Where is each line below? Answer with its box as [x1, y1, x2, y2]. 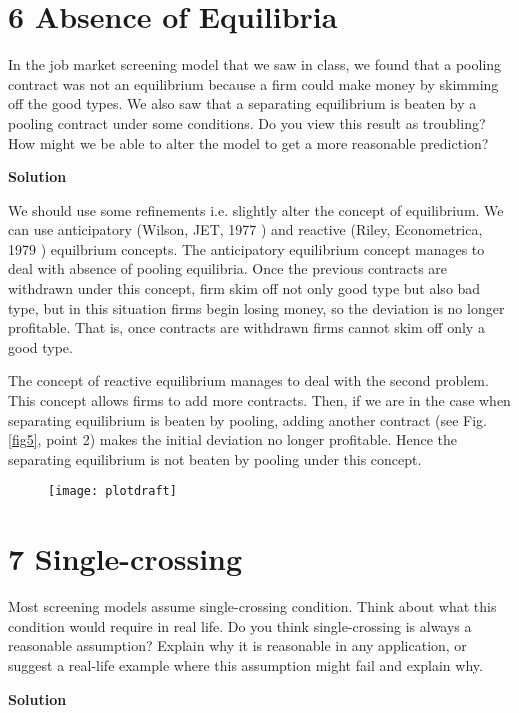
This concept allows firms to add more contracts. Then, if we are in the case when [8, 390, 511, 411]
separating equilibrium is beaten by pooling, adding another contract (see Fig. [8, 409, 487, 430]
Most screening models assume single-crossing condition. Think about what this [8, 596, 497, 617]
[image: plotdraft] [48, 484, 177, 499]
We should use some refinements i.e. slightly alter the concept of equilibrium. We [8, 199, 504, 220]
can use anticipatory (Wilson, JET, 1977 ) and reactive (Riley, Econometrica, [8, 219, 483, 240]
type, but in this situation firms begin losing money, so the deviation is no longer [8, 297, 505, 318]
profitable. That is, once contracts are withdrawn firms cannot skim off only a [8, 317, 485, 338]
